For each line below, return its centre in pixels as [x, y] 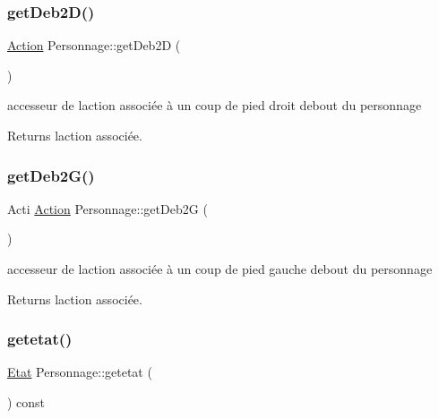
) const [26, 402]
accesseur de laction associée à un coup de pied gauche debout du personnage [220, 269]
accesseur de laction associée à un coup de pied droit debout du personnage [215, 105]
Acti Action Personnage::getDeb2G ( [108, 208]
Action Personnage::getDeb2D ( [94, 45]
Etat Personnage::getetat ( [80, 372]
